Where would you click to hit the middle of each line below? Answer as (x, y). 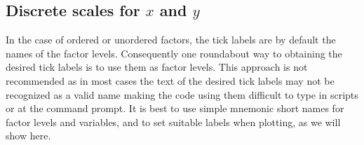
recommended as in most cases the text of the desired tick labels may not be (170, 80)
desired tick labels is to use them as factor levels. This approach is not (157, 67)
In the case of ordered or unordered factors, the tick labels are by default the (171, 40)
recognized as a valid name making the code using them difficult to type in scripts (182, 94)
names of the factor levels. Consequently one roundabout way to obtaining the (174, 53)
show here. (28, 136)
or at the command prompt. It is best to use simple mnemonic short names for (175, 108)
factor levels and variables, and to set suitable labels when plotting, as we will (173, 122)
